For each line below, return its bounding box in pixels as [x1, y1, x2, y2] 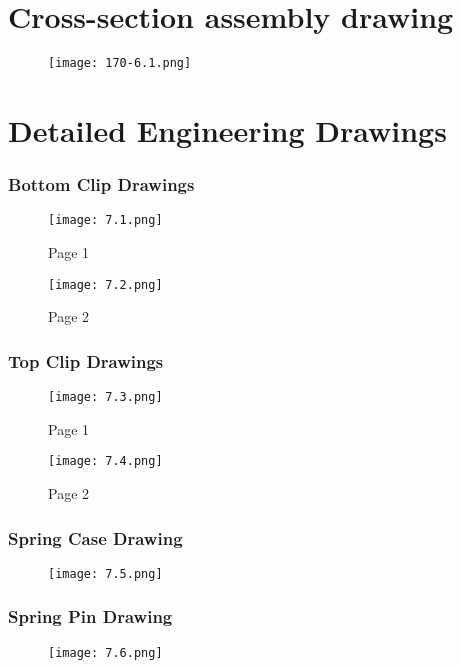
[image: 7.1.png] [48, 213, 163, 228]
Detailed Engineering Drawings [8, 109, 447, 150]
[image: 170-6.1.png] [48, 56, 192, 71]
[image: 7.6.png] [48, 645, 163, 660]
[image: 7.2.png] [48, 277, 163, 292]
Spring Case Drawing [8, 525, 183, 550]
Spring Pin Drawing [8, 604, 173, 629]
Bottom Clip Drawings [8, 172, 195, 197]
